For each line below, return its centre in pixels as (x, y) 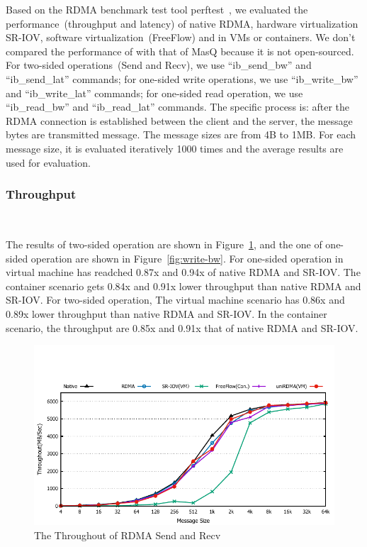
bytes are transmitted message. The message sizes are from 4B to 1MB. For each (181, 134)
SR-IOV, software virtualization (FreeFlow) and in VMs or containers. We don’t (181, 37)
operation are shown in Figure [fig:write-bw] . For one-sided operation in (187, 258)
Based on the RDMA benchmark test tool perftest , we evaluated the (157, 9)
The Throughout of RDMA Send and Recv (128, 535)
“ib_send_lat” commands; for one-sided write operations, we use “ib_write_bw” (182, 78)
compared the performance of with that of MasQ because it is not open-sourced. (180, 51)
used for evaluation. (48, 162)
